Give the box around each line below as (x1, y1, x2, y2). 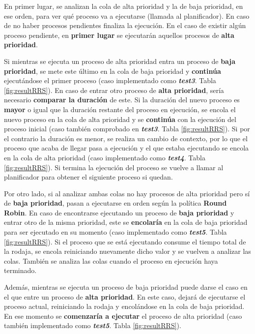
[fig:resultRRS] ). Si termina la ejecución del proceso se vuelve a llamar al (4, 162, 224, 172)
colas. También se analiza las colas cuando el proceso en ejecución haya (4, 255, 218, 266)
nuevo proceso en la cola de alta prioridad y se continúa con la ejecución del (4, 114, 236, 124)
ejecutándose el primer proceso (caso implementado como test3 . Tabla (4, 75, 216, 86)
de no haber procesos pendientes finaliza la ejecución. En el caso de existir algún (4, 20, 246, 30)
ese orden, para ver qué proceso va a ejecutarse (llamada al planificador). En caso (4, 10, 250, 21)
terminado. (4, 265, 37, 275)
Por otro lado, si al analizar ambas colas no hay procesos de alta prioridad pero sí (4, 188, 250, 198)
